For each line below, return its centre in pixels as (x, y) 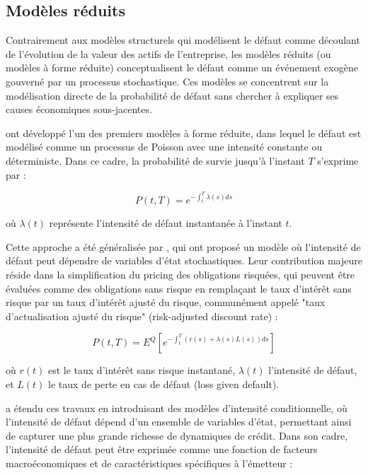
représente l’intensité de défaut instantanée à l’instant (166, 223)
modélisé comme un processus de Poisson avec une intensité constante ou (164, 147)
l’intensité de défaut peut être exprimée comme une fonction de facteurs (162, 449)
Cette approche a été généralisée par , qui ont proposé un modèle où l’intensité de (183, 246)
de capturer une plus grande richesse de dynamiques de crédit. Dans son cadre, (177, 435)
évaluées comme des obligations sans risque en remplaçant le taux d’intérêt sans (179, 288)
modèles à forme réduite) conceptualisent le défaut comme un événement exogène (182, 68)
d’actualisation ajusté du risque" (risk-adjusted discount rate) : (142, 316)
